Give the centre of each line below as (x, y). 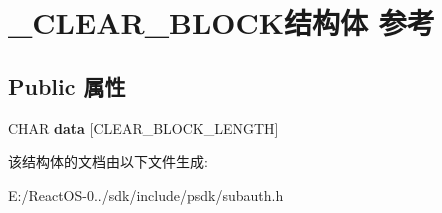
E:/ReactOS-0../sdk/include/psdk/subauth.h (146, 194)
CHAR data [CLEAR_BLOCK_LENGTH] (143, 127)
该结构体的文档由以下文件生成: (108, 161)
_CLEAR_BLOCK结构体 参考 (221, 22)
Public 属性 (67, 85)
